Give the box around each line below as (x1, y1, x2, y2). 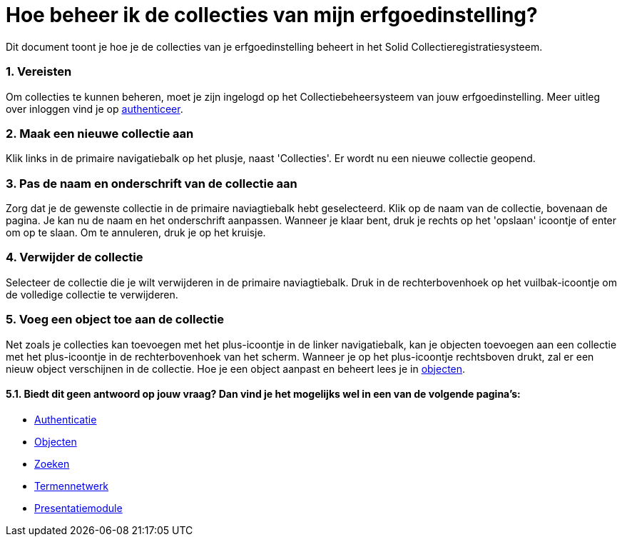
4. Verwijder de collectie (6, 250, 143, 265)
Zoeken (34, 457, 70, 470)
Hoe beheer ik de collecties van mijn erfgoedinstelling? (6, 3, 538, 27)
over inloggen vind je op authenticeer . (6, 102, 183, 115)
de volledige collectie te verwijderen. (6, 288, 178, 301)
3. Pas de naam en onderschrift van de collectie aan (6, 176, 297, 191)
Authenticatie (34, 413, 97, 426)
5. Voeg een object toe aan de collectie (6, 312, 224, 327)
